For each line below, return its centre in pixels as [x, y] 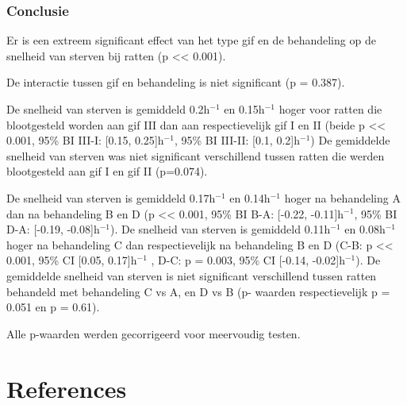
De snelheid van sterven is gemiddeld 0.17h [111, 197]
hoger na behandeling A [342, 197]
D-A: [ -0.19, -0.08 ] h [53, 229]
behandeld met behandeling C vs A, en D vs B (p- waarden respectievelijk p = [198, 291]
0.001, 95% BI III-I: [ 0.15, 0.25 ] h [85, 140]
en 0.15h [244, 109]
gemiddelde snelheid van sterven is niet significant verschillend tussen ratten [192, 275]
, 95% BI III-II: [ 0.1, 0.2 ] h [237, 140]
